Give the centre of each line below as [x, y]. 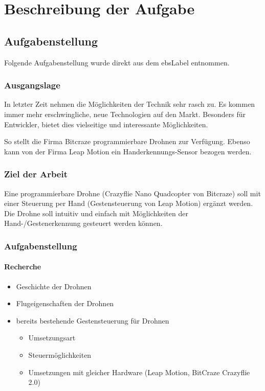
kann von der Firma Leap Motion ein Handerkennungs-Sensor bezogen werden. [128, 151]
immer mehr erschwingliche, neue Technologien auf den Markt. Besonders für [125, 114]
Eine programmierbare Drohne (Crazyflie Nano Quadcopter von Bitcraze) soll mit [132, 193]
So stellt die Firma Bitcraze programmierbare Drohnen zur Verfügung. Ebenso [127, 141]
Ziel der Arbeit [36, 174]
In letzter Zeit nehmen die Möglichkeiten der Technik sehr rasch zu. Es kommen [130, 104]
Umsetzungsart [52, 338]
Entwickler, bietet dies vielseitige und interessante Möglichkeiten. [106, 124]
